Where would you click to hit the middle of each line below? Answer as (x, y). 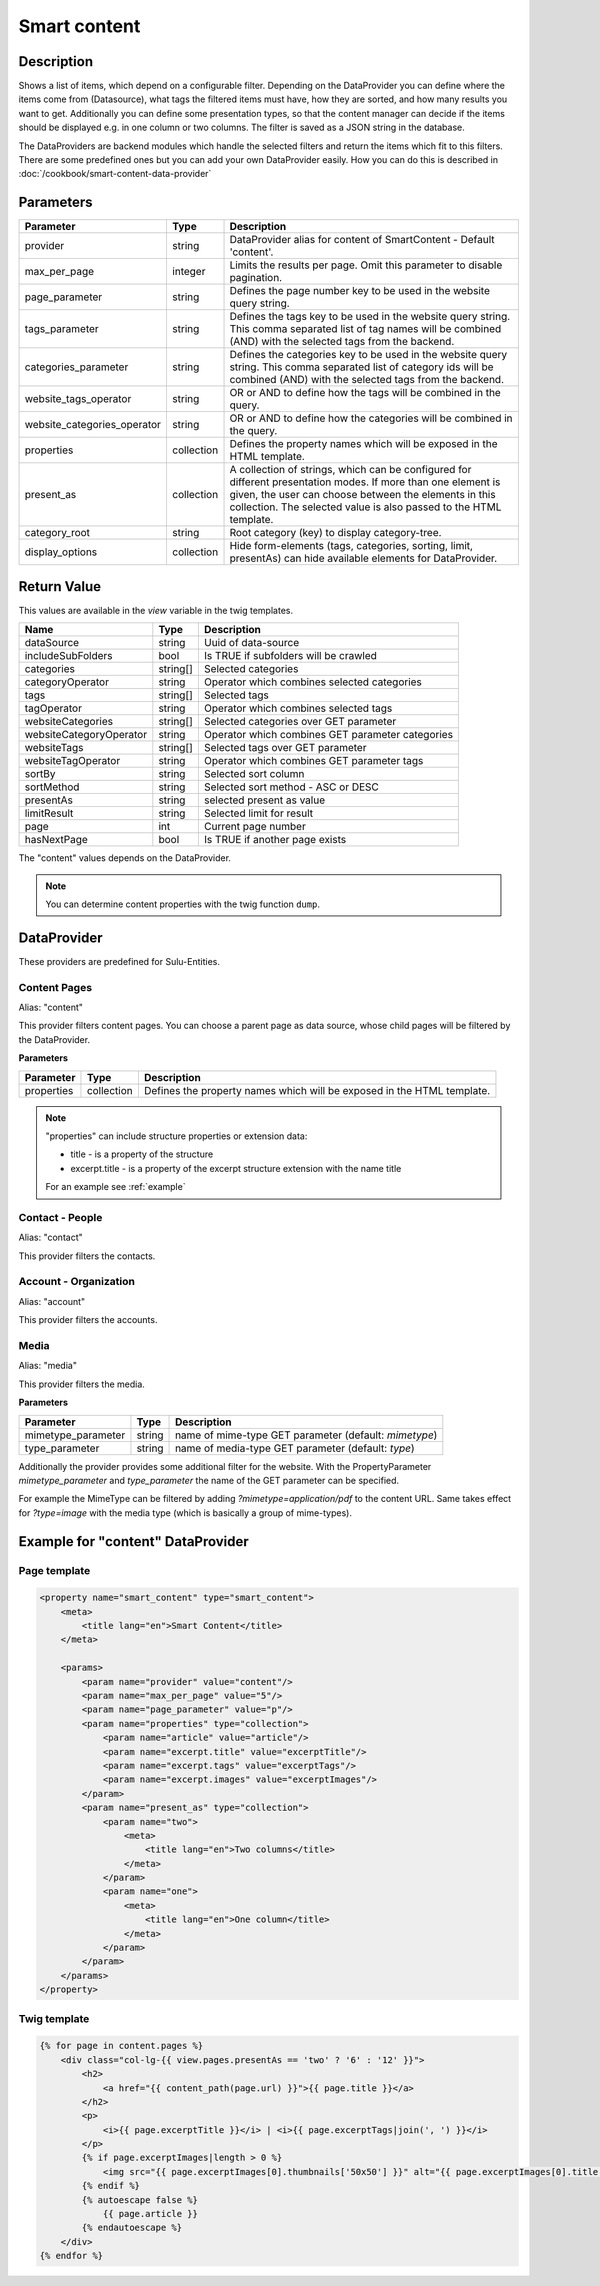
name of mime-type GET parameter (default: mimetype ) (306, 1435)
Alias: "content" (51, 1007)
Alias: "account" (52, 1301)
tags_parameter (61, 329)
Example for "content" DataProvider (133, 1541)
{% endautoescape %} (132, 2228)
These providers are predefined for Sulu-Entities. (119, 961)
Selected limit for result (258, 813)
